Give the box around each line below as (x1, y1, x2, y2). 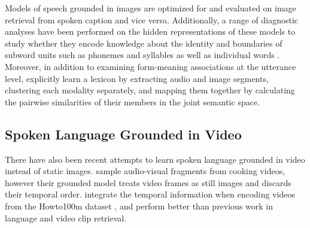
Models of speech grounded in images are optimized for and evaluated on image (5, 2, 296, 14)
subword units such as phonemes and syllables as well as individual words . (5, 48, 280, 61)
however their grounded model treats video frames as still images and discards (5, 176, 291, 189)
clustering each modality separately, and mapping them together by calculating (5, 84, 295, 96)
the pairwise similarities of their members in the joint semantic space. (5, 95, 260, 108)
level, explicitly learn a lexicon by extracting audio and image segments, (5, 72, 269, 84)
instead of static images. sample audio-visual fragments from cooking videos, (5, 165, 285, 177)
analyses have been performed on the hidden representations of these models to (5, 25, 296, 38)
